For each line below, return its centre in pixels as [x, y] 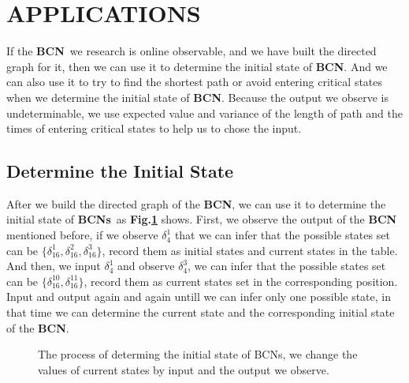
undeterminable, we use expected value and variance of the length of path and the [204, 113]
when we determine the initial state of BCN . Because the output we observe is [197, 97]
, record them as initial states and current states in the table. [250, 250]
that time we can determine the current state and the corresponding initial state [201, 312]
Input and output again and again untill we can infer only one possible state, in [199, 297]
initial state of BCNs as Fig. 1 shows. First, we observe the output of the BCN [202, 219]
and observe [146, 266]
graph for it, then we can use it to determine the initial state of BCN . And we [197, 66]
